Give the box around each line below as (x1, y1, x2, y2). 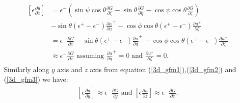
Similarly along (4, 64, 50, 75)
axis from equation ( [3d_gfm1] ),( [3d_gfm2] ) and (90, 64, 237, 75)
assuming (76, 52, 105, 59)
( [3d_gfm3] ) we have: (4, 74, 68, 84)
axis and (57, 64, 82, 75)
